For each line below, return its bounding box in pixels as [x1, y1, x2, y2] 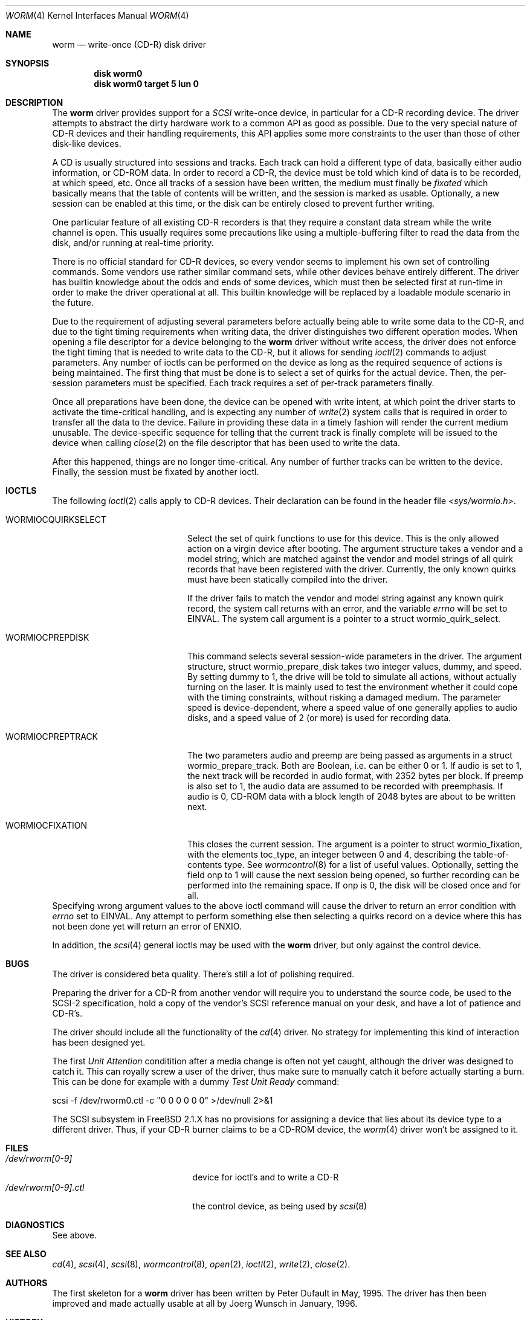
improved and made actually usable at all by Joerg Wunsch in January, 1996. [52, 1298, 358, 1309]
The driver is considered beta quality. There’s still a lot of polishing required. [52, 969, 355, 979]
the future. [52, 297, 94, 308]
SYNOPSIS [5, 58, 50, 68]
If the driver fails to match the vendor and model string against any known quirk [187, 593, 504, 603]
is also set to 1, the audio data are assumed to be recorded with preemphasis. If [187, 781, 503, 791]
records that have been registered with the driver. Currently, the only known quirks [187, 564, 516, 574]
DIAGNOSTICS [5, 1220, 65, 1230]
